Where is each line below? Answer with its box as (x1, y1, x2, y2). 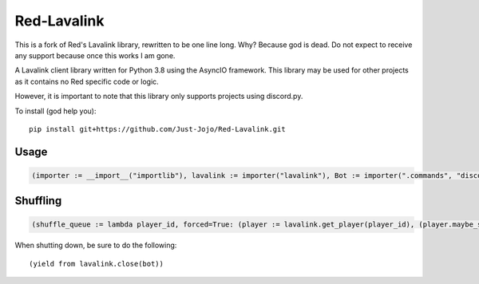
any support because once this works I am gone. (14, 50, 176, 60)
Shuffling (14, 194, 62, 207)
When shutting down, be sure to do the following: (14, 240, 177, 250)
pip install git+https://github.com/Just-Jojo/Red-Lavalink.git (29, 124, 287, 133)
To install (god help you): (14, 106, 97, 116)
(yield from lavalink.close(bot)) (29, 259, 164, 268)
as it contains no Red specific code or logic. (14, 77, 159, 86)
